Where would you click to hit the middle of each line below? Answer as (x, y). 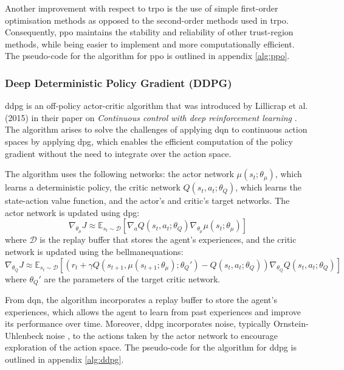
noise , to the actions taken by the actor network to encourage (162, 335)
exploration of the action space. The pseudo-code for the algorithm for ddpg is (151, 347)
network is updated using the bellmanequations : (94, 251)
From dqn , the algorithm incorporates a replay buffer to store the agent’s (141, 299)
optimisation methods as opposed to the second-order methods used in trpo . (147, 20)
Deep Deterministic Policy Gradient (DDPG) (119, 82)
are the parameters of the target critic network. (132, 278)
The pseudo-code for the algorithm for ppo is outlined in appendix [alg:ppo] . (147, 56)
